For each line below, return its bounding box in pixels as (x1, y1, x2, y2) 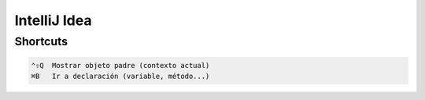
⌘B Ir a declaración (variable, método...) (31, 72, 210, 81)
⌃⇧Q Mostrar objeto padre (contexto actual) (31, 61, 210, 70)
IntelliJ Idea (14, 12, 92, 29)
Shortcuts (14, 34, 68, 48)
